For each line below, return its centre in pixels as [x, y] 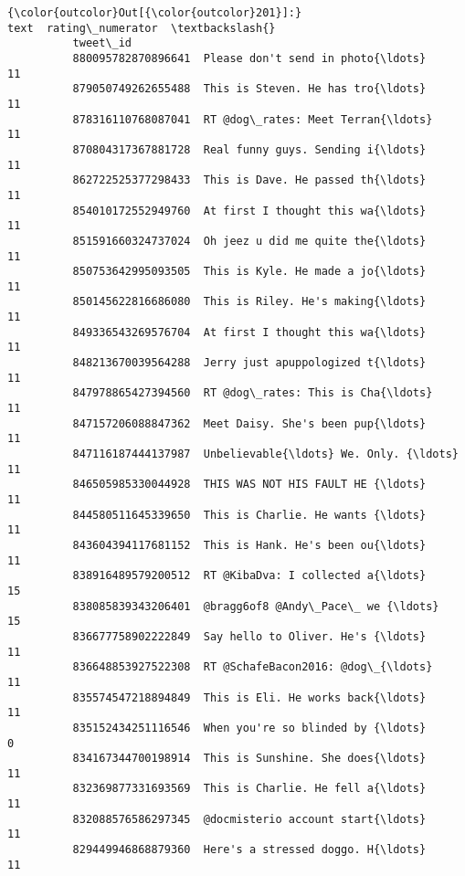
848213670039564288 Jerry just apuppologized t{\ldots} [249, 363]
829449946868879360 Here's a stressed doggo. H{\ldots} [249, 850]
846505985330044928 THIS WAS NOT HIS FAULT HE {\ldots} [249, 485]
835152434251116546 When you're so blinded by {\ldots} [249, 728]
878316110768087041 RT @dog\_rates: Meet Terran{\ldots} [253, 119]
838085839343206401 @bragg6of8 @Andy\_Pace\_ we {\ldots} [256, 606]
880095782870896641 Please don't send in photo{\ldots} [249, 58]
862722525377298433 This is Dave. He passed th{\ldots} [249, 180]
